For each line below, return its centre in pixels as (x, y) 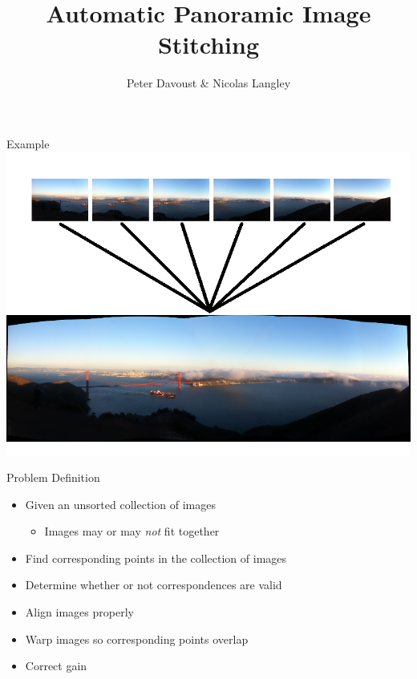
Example (28, 143)
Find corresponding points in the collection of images (156, 558)
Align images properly (79, 612)
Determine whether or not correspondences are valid (154, 585)
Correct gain (56, 666)
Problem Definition (53, 477)
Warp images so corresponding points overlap (137, 639)
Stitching (208, 44)
